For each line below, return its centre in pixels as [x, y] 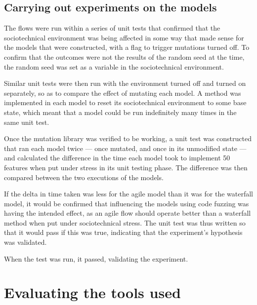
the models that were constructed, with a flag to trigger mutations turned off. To [127, 47]
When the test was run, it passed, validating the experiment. [96, 258]
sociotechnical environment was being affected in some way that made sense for [124, 37]
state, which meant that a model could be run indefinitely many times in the [120, 112]
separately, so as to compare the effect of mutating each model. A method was [123, 93]
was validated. [25, 242]
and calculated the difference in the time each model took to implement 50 [117, 158]
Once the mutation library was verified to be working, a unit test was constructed [128, 138]
